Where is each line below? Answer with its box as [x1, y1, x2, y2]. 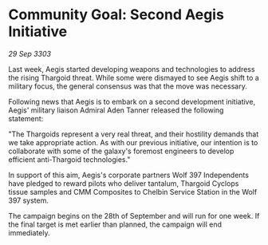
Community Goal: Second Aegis [8, 6, 225, 24]
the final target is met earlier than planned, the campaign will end [8, 219, 222, 229]
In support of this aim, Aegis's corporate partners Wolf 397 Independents [8, 170, 250, 180]
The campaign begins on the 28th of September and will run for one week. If [8, 211, 260, 220]
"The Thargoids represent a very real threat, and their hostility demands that [8, 129, 259, 139]
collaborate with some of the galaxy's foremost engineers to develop [8, 146, 235, 156]
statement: [8, 113, 44, 123]
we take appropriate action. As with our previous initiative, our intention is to [8, 137, 258, 147]
